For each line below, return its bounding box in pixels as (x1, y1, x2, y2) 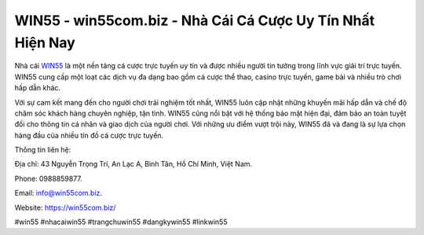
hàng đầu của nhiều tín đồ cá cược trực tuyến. (14, 130, 164, 140)
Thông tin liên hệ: (14, 145, 71, 155)
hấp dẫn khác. (14, 83, 61, 93)
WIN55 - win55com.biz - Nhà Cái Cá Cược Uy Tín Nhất (14, 12, 375, 29)
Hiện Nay (14, 34, 76, 51)
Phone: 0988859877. (14, 174, 82, 183)
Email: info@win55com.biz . (14, 189, 102, 198)
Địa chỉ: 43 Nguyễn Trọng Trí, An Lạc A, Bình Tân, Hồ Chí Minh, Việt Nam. (14, 160, 253, 169)
